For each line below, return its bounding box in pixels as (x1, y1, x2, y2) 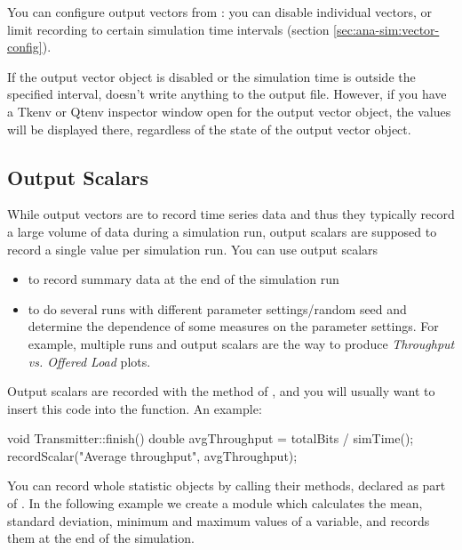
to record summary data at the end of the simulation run (28, 270, 339, 288)
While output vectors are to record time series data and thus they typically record (7, 205, 455, 223)
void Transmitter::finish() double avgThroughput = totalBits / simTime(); (7, 429, 414, 448)
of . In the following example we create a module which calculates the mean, (7, 494, 423, 513)
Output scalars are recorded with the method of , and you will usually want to (7, 382, 435, 400)
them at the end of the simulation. (7, 529, 195, 547)
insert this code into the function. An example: (7, 399, 262, 417)
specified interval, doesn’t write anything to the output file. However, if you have (7, 85, 447, 103)
